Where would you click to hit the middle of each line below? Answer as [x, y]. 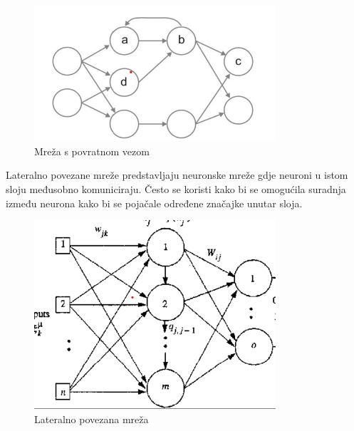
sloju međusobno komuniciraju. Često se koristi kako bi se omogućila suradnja [176, 189]
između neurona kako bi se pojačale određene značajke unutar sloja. [154, 203]
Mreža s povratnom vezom [92, 151]
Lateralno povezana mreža [92, 419]
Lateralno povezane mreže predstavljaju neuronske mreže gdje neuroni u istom [177, 175]
